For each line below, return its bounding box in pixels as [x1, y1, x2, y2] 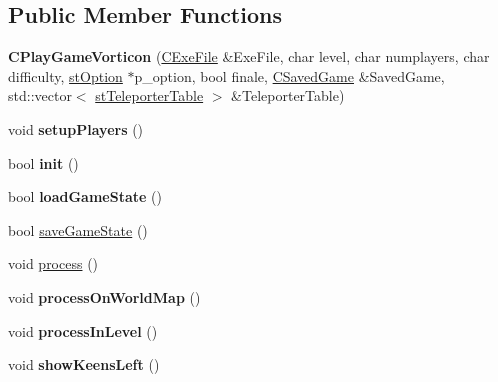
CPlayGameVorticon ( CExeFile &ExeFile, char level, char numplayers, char [8, 46, 490, 67]
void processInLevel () [8, 320, 158, 341]
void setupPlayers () [8, 118, 144, 139]
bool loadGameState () [8, 186, 162, 207]
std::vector [8, 85, 72, 106]
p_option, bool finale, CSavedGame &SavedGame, [134, 65, 445, 86]
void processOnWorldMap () [8, 286, 201, 307]
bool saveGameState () [8, 219, 148, 240]
